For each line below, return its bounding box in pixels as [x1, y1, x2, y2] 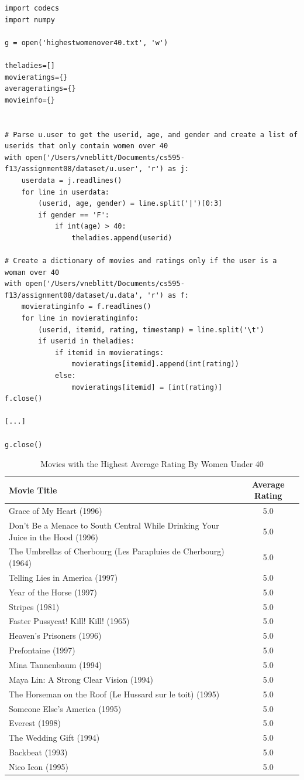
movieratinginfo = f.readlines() [21, 302, 151, 311]
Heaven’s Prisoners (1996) [9, 629, 102, 642]
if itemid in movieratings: [54, 348, 164, 357]
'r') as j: [147, 165, 189, 173]
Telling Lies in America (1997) [9, 571, 118, 583]
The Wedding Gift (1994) [9, 731, 100, 744]
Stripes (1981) [9, 600, 60, 612]
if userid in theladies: [38, 337, 134, 346]
